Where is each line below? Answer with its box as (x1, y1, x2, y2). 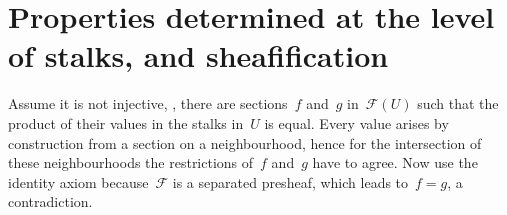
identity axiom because (8, 171, 149, 192)
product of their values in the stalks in (8, 112, 244, 133)
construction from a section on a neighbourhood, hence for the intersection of (8, 132, 482, 153)
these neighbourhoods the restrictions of (8, 152, 254, 173)
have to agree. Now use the (312, 152, 478, 173)
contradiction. (8, 191, 93, 212)
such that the (417, 93, 499, 114)
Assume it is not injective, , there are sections (8, 93, 288, 114)
